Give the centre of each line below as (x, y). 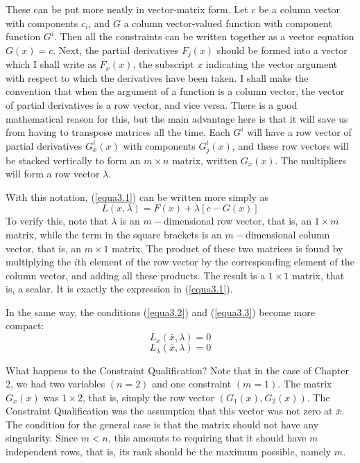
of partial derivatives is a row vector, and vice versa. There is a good (152, 105)
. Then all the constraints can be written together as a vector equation (204, 36)
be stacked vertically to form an (73, 160)
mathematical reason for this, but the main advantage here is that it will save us (177, 118)
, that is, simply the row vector (149, 397)
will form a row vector (53, 174)
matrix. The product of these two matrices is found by (228, 248)
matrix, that (318, 275)
